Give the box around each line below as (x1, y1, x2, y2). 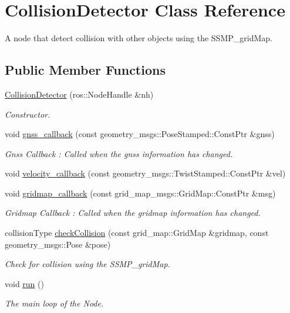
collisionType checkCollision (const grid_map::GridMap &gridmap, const (5, 227, 269, 239)
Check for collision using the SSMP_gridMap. (5, 258, 170, 270)
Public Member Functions (5, 61, 166, 79)
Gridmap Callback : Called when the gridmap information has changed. (5, 207, 261, 219)
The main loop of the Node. (5, 297, 104, 309)
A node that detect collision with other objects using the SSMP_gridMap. (5, 32, 272, 44)
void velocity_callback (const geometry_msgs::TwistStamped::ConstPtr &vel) (5, 167, 286, 179)
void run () (5, 277, 44, 289)
